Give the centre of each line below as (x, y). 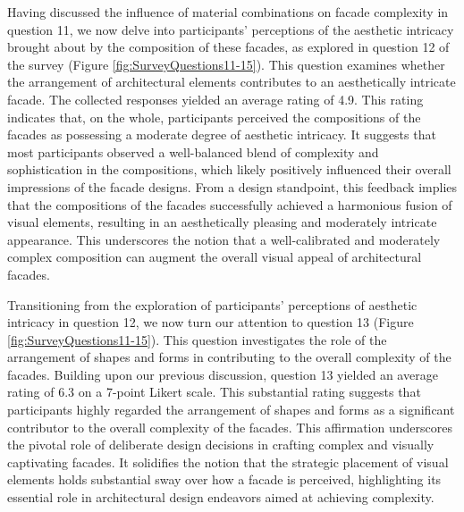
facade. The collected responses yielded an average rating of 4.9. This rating (215, 99)
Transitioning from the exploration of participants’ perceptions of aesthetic (212, 304)
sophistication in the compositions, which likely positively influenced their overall (229, 169)
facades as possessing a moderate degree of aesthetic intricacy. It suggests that (222, 134)
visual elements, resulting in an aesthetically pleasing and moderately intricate (222, 222)
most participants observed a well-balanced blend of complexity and (193, 151)
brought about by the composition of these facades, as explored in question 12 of (228, 47)
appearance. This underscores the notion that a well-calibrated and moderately (224, 239)
